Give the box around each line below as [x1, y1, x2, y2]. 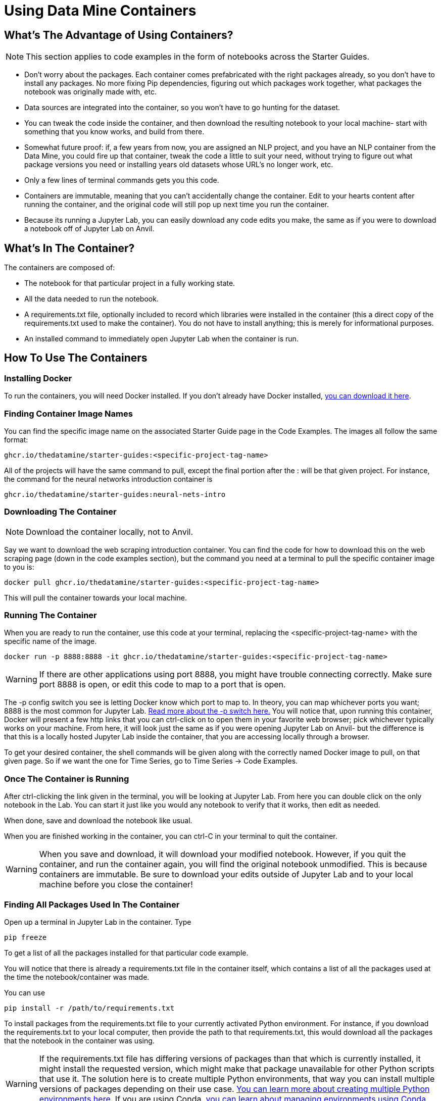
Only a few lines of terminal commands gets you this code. [24, 176, 219, 185]
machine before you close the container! [39, 879, 193, 890]
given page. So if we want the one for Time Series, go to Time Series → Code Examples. [4, 757, 298, 766]
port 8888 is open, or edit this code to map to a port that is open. [39, 679, 286, 690]
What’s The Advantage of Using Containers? [4, 28, 233, 41]
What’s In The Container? [4, 241, 135, 255]
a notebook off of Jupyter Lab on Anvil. [24, 224, 155, 233]
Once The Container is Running [4, 773, 129, 784]
